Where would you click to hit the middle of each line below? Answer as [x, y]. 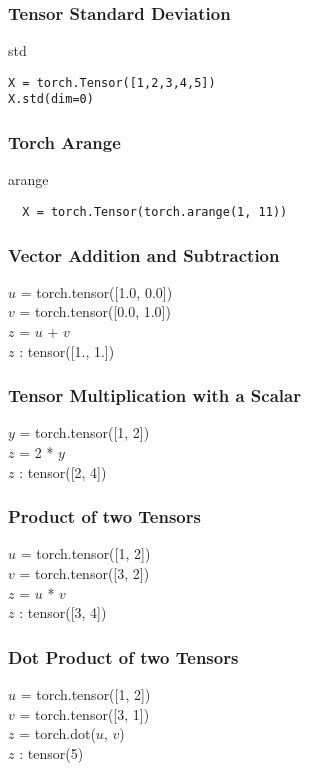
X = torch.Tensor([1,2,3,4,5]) [112, 82]
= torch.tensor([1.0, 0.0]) [96, 291]
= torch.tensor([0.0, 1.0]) [95, 311]
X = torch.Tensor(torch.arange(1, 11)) [155, 211]
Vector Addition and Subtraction [144, 254]
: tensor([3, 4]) [63, 612]
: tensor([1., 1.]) [67, 350]
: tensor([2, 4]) [63, 471]
